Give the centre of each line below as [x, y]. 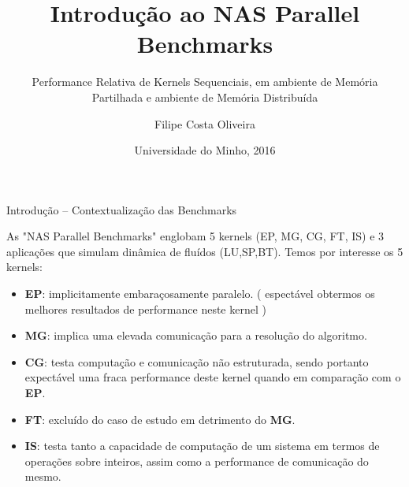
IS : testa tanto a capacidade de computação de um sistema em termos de [202, 446]
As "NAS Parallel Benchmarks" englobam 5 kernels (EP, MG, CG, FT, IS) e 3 [195, 236]
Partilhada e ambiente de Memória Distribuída [205, 97]
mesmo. [43, 476]
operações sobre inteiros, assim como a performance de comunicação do [197, 461]
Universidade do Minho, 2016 [205, 150]
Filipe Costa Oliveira [205, 123]
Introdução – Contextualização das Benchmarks [122, 209]
